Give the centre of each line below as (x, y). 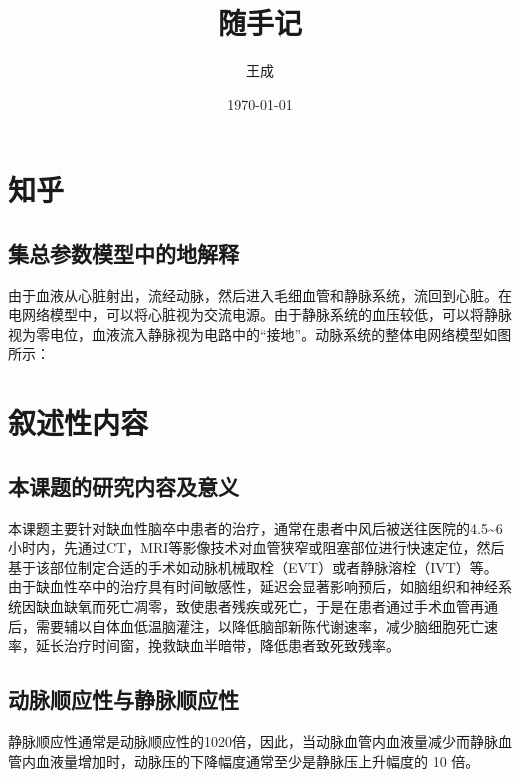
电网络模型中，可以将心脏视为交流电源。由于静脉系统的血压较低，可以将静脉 (260, 314)
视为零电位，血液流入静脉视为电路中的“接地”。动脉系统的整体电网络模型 (246, 333)
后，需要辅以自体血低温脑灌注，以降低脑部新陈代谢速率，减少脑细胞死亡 (246, 625)
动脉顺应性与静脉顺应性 (123, 699)
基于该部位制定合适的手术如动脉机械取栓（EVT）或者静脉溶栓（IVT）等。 (253, 566)
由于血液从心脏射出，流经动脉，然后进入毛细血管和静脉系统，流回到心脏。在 (260, 294)
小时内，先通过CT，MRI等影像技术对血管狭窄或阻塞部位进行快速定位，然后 (256, 547)
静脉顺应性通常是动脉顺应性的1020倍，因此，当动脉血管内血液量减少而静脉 (253, 741)
